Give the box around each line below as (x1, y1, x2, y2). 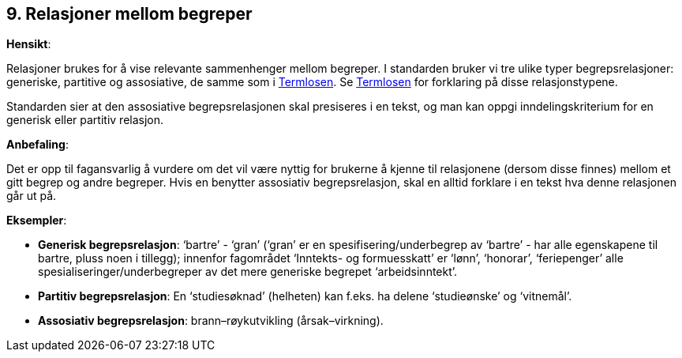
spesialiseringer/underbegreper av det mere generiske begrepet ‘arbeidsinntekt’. (38, 265, 458, 279)
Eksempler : (6, 213, 67, 228)
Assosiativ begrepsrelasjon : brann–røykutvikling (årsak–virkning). (38, 314, 384, 328)
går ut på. (6, 189, 57, 203)
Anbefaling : (6, 138, 69, 152)
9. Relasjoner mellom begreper (6, 4, 253, 24)
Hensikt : (6, 37, 51, 51)
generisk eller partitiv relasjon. (6, 113, 164, 127)
